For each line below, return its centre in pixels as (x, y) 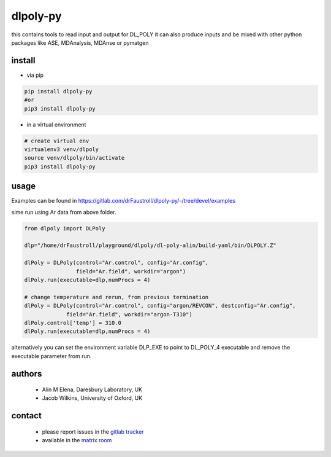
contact (27, 416)
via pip (35, 75)
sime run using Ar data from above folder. (64, 212)
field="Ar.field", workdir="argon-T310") (129, 314)
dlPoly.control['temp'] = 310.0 (73, 323)
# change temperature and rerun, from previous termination (116, 297)
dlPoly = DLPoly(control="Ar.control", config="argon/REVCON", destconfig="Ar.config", (160, 306)
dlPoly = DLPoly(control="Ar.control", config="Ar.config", (116, 263)
